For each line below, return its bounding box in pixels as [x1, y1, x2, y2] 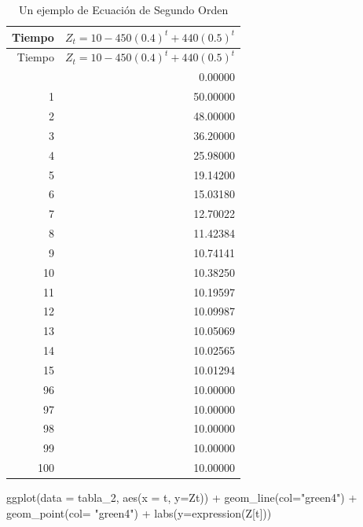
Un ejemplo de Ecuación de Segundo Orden [18, 2, 229, 17]
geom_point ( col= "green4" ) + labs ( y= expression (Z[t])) [6, 504, 272, 521]
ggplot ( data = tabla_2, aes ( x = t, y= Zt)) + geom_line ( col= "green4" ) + [6, 489, 357, 506]
